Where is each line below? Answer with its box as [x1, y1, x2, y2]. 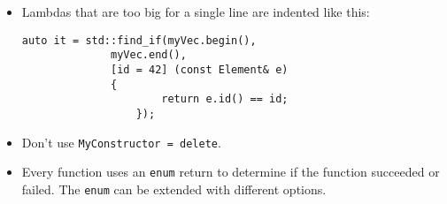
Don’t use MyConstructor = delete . [21, 132, 221, 151]
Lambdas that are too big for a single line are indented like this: [21, 3, 370, 20]
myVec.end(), [111, 49, 187, 62]
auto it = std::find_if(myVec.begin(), [21, 34, 257, 47]
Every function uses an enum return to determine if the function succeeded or [21, 162, 440, 181]
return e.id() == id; [161, 93, 289, 106]
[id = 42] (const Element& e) [111, 63, 289, 76]
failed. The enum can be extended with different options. [21, 179, 327, 198]
